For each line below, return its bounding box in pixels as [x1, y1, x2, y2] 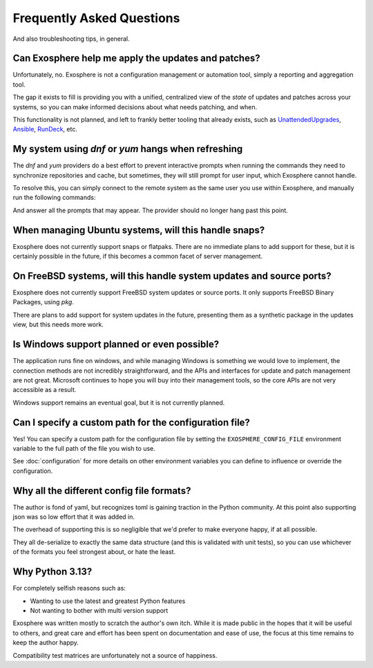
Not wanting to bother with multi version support [30, 606, 169, 615]
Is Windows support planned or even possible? [12, 339, 220, 351]
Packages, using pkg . [12, 298, 74, 306]
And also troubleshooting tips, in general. [12, 35, 131, 43]
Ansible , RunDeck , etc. [12, 125, 77, 133]
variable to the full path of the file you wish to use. [12, 445, 155, 453]
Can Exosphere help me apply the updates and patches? [12, 53, 260, 64]
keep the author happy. [12, 638, 79, 647]
